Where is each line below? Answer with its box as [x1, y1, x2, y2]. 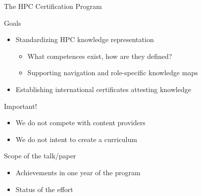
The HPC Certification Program [4, 1, 102, 11]
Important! [4, 100, 37, 111]
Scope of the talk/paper [4, 150, 76, 161]
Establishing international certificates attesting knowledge [15, 84, 191, 94]
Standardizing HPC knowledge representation [15, 34, 154, 45]
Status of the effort [15, 184, 73, 194]
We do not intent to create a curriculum [15, 134, 137, 144]
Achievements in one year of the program [15, 167, 141, 177]
